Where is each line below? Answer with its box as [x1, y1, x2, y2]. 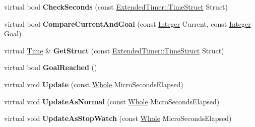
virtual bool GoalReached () [4, 62, 97, 73]
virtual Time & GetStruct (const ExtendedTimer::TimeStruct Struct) [4, 45, 224, 55]
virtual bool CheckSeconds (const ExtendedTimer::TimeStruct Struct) [4, 2, 228, 12]
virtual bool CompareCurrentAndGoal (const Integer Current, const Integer [4, 18, 251, 29]
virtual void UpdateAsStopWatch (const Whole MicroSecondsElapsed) [4, 113, 232, 123]
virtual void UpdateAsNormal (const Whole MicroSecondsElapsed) [4, 96, 220, 106]
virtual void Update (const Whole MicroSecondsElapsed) [4, 79, 183, 89]
